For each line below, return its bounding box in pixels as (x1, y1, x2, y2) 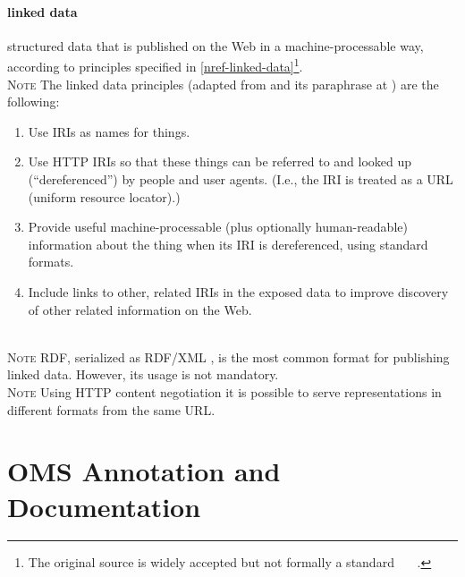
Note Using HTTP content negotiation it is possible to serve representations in (7, 382, 442, 401)
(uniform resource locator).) (28, 187, 181, 206)
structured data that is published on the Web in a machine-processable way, (7, 36, 424, 55)
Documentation (7, 488, 201, 524)
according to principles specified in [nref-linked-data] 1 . (7, 55, 303, 76)
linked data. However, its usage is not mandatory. (7, 365, 279, 384)
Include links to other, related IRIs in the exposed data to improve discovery (28, 282, 449, 301)
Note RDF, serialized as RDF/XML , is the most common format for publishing (7, 347, 450, 366)
